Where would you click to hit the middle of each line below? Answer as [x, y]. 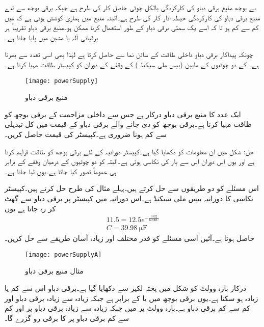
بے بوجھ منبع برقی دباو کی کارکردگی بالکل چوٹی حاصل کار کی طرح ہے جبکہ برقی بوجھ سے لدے [130, 7]
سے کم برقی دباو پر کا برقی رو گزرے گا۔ [67, 318]
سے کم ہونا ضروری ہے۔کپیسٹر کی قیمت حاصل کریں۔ [86, 134]
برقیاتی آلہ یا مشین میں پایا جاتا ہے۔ [51, 37]
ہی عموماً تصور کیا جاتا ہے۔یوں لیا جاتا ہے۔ [60, 171]
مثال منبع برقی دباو [54, 271]
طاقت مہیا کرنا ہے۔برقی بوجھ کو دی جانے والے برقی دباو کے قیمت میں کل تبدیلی [128, 124]
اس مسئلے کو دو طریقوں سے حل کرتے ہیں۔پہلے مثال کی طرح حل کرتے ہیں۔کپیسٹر [132, 188]
